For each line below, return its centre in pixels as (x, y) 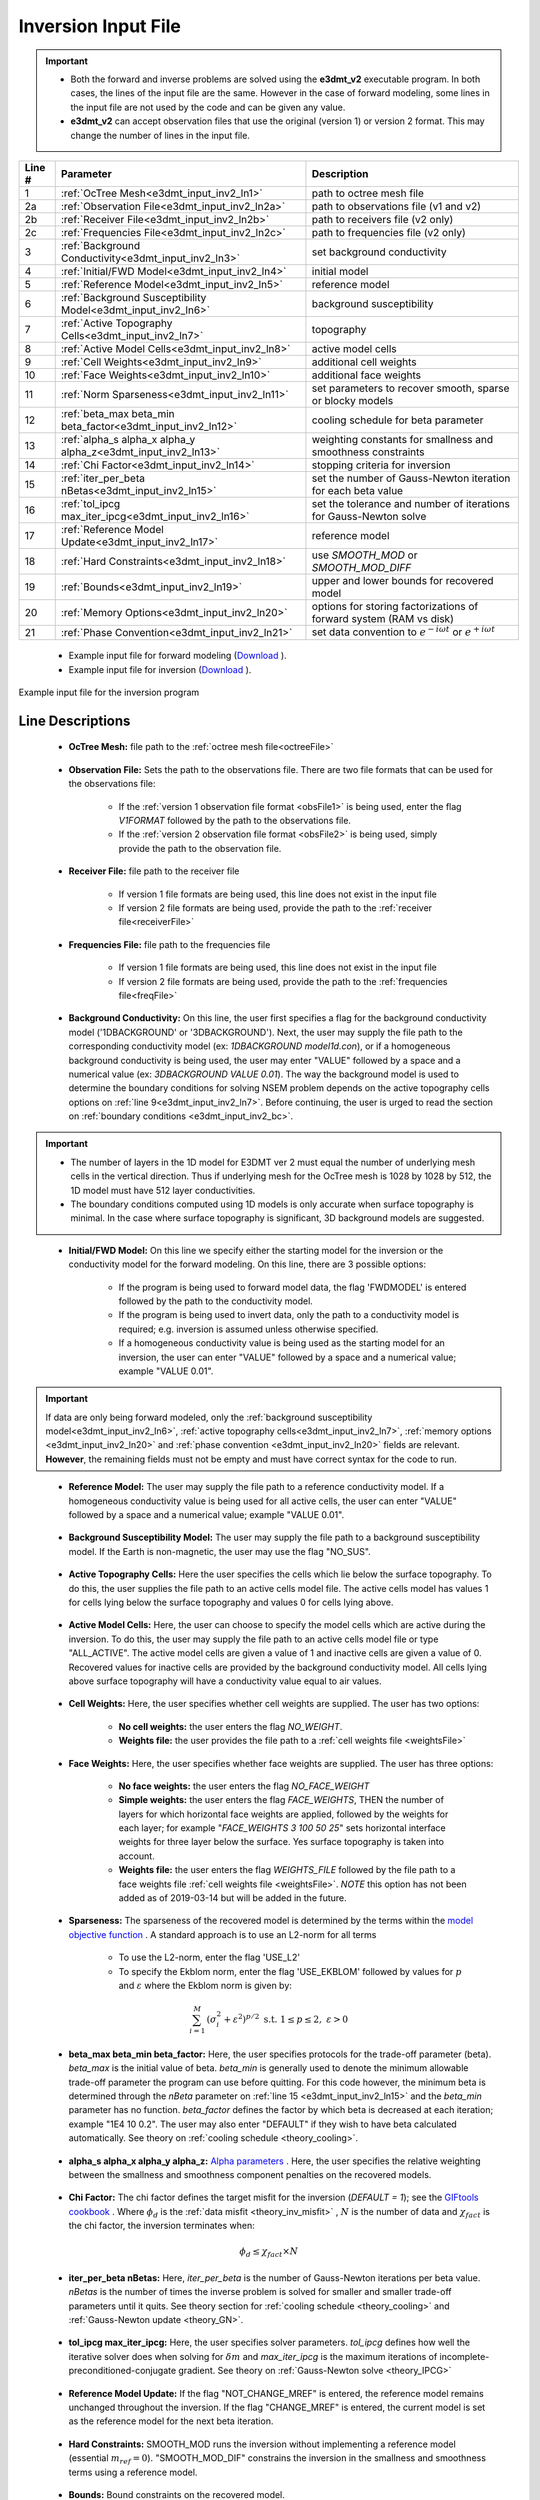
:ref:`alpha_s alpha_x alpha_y (128, 439)
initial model (340, 271)
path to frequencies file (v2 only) (389, 232)
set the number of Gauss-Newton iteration (411, 478)
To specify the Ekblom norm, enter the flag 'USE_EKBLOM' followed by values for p (290, 1971)
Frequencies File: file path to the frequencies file (169, 944)
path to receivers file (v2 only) (382, 219)
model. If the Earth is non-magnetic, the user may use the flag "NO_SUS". (220, 1551)
